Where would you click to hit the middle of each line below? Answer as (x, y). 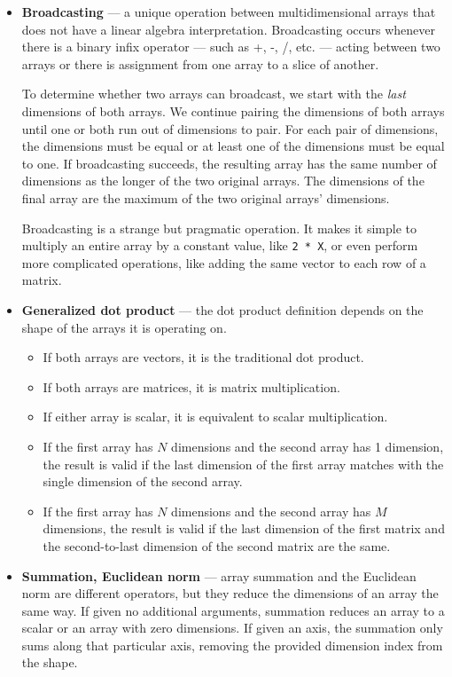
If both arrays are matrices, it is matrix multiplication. (191, 386)
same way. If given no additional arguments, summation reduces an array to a (233, 610)
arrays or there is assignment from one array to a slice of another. (200, 63)
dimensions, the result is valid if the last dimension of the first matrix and (244, 528)
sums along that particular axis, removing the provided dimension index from (232, 645)
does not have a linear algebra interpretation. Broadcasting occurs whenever (228, 29)
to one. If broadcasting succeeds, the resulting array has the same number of (229, 163)
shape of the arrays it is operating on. (124, 327)
